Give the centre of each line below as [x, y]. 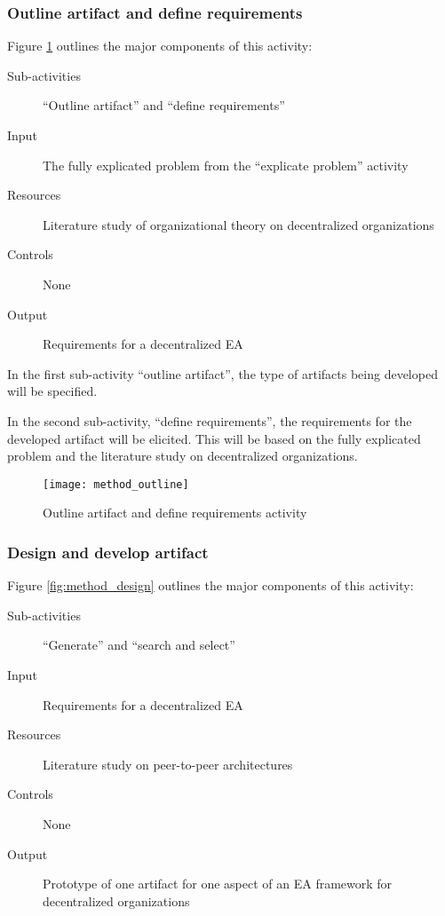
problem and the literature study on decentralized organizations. [183, 456]
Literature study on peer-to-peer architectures [168, 764]
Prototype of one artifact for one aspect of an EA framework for [218, 884]
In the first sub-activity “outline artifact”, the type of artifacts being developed [222, 373]
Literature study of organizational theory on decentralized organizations [238, 224]
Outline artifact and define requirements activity [175, 513]
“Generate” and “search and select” [139, 645]
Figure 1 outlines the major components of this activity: [160, 46]
